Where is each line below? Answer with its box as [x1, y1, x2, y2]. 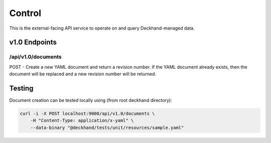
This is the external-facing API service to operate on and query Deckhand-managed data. [9, 25, 195, 31]
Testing [9, 84, 34, 92]
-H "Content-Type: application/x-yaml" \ [30, 118, 134, 123]
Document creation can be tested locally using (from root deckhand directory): [9, 97, 173, 103]
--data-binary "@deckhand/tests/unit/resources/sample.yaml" [30, 124, 184, 130]
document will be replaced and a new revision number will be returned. [9, 71, 157, 77]
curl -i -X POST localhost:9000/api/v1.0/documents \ [20, 110, 155, 116]
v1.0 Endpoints [9, 38, 57, 47]
